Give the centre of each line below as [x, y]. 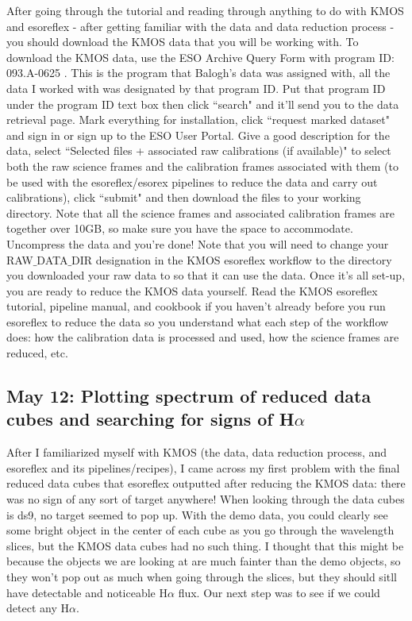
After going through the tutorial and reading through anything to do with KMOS [205, 10]
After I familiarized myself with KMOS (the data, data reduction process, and [197, 452]
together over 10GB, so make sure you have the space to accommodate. [180, 228]
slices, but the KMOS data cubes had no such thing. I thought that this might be [205, 545]
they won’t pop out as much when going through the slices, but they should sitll [202, 577]
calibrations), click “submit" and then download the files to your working [184, 197]
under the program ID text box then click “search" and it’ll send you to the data [203, 104]
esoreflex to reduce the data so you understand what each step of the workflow [198, 321]
